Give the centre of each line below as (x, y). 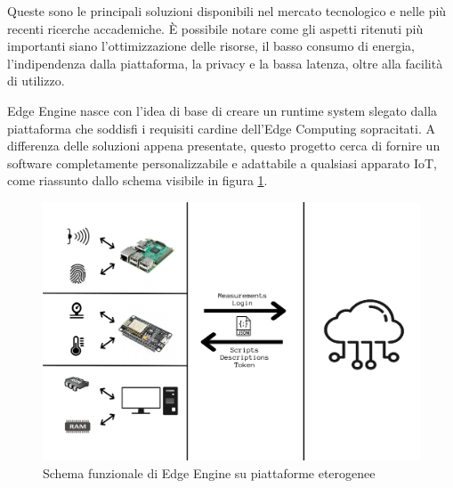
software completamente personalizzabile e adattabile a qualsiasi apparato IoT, (222, 163)
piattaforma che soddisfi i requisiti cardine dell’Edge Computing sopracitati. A (221, 128)
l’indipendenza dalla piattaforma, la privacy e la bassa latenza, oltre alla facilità (225, 63)
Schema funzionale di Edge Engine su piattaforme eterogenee (209, 472)
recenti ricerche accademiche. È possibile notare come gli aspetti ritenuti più (215, 28)
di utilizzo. (36, 81)
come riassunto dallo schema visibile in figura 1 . (138, 180)
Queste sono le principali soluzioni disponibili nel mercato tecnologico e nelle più (227, 11)
